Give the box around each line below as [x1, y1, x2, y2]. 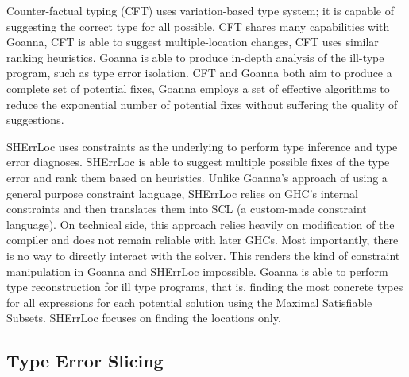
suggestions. [6, 111, 64, 128]
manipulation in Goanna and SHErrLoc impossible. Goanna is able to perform [6, 262, 388, 279]
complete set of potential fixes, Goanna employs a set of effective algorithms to [6, 80, 390, 96]
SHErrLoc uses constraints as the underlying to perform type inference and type [6, 138, 398, 154]
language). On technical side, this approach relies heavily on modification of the [6, 216, 395, 232]
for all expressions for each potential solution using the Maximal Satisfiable [6, 293, 372, 310]
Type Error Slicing [6, 348, 164, 373]
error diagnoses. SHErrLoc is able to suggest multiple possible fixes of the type [6, 154, 390, 170]
